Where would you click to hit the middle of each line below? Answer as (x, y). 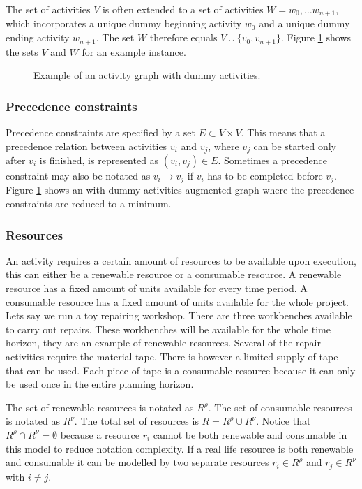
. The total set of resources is (136, 421)
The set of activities (48, 9)
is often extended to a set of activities (183, 9)
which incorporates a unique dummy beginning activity (124, 23)
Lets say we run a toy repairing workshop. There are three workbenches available (179, 315)
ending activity (38, 37)
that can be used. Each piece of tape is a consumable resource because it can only (181, 370)
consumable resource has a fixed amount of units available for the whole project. (178, 301)
